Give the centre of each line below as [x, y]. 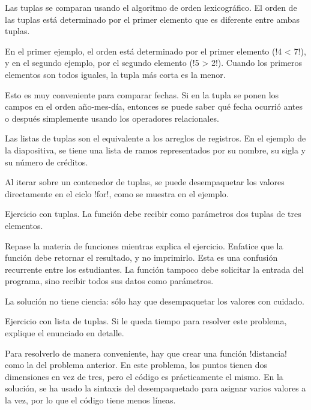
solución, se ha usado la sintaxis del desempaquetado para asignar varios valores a [155, 388]
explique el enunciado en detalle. [65, 333]
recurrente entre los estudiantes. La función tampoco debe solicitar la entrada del [154, 269]
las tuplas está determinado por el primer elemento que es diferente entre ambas [152, 19]
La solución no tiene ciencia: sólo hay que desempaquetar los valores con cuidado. [155, 301]
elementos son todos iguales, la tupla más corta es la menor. [115, 74]
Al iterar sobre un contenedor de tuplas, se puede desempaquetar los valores [145, 182]
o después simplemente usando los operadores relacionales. [112, 118]
